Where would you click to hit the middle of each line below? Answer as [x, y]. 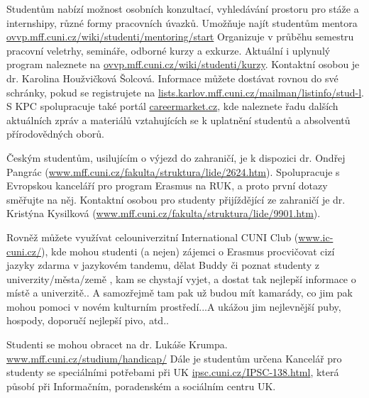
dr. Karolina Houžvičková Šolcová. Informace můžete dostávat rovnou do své [172, 78]
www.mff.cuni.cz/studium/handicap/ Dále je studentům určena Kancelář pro [174, 358]
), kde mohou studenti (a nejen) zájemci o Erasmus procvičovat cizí [188, 251]
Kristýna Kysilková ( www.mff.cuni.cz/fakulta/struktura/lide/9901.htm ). [164, 213]
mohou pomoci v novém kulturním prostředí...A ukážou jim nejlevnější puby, [174, 306]
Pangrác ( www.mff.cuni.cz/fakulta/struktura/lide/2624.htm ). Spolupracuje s [173, 171]
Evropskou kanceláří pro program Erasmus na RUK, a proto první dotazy [167, 186]
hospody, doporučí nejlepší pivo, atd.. [88, 320]
